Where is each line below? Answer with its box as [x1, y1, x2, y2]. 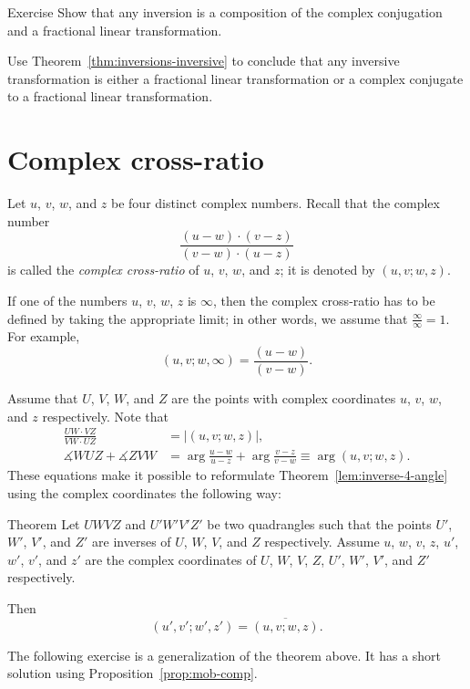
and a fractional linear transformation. [7, 20, 222, 39]
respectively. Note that [42, 406, 169, 425]
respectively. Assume [264, 532, 380, 551]
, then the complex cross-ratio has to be [213, 290, 435, 309]
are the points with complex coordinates [171, 389, 396, 408]
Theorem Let [7, 514, 80, 533]
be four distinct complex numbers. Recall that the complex [111, 193, 440, 213]
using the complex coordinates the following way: [7, 484, 281, 503]
